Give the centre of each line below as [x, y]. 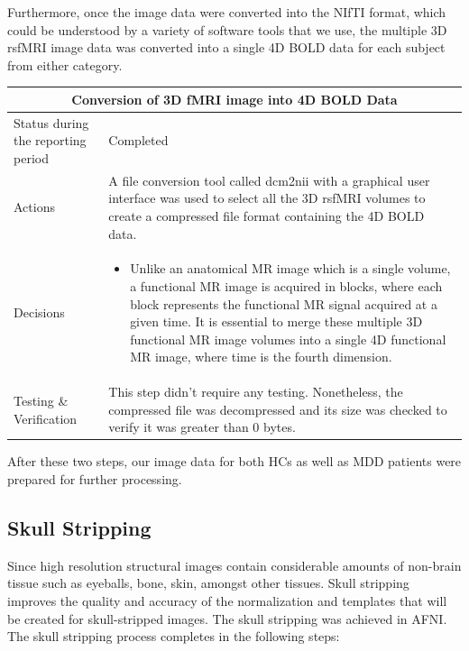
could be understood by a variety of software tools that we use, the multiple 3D [227, 29]
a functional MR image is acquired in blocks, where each [286, 285]
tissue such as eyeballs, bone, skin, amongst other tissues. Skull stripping [208, 583]
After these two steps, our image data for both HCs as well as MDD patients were [234, 461]
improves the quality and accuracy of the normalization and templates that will [227, 601]
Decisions [39, 312]
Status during [51, 122]
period [31, 157]
